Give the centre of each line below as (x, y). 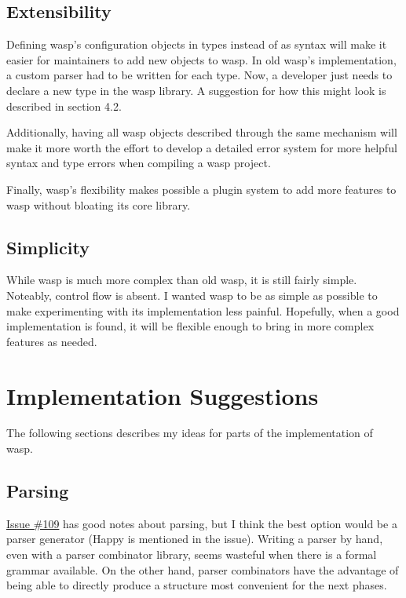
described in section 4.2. (64, 106)
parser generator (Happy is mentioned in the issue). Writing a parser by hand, (195, 539)
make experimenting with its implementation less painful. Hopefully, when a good (203, 310)
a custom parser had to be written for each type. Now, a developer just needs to (199, 75)
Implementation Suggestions (163, 395)
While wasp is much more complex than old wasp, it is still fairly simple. (182, 280)
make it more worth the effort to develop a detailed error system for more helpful (202, 147)
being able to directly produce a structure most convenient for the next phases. (197, 585)
